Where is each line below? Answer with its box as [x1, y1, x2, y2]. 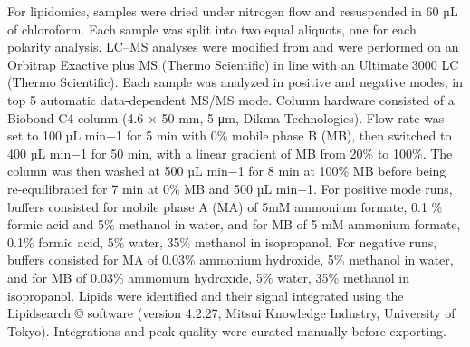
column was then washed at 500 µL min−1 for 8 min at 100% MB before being [7, 161, 446, 180]
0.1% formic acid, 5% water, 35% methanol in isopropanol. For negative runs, [7, 232, 437, 251]
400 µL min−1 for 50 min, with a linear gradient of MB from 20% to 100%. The [7, 143, 453, 162]
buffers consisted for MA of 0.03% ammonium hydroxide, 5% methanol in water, [7, 250, 454, 269]
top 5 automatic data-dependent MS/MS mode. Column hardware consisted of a [7, 90, 455, 109]
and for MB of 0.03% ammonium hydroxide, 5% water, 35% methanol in [7, 267, 410, 286]
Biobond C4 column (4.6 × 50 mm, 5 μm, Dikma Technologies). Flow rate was [7, 108, 445, 127]
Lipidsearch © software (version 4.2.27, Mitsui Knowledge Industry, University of [7, 304, 456, 323]
